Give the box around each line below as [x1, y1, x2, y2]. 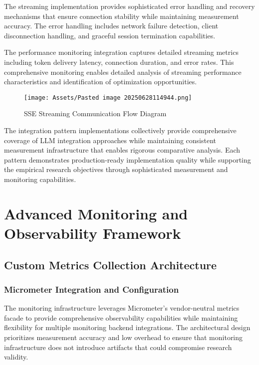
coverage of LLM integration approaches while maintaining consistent [4, 135, 217, 145]
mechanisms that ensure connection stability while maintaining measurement [4, 10, 239, 21]
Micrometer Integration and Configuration [4, 283, 179, 295]
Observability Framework [4, 222, 181, 243]
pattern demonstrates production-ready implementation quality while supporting [4, 154, 251, 165]
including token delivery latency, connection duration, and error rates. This [4, 56, 234, 67]
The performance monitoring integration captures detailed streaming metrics [4, 47, 239, 57]
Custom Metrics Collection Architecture [4, 257, 217, 272]
